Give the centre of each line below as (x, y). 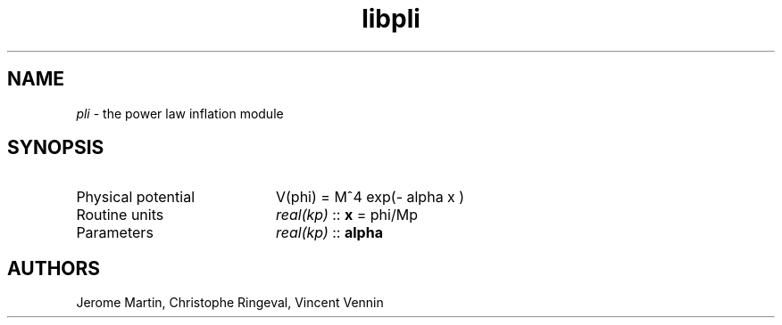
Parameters (115, 233)
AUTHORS (54, 268)
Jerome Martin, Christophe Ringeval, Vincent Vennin (230, 303)
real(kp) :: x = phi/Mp (346, 215)
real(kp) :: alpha (329, 233)
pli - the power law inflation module (180, 113)
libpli (391, 19)
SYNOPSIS (56, 148)
